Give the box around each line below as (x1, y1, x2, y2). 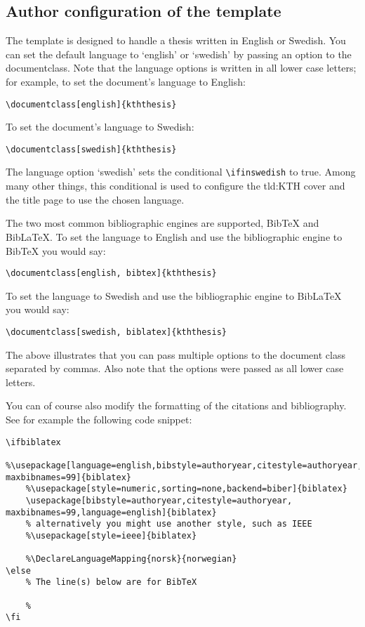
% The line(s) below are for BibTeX (25, 577, 197, 588)
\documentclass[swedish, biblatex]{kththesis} (6, 326, 227, 337)
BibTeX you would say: (6, 243, 106, 258)
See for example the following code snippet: (6, 411, 192, 426)
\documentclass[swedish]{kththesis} (6, 144, 177, 154)
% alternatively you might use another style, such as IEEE (25, 519, 312, 529)
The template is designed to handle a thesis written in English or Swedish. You (6, 33, 346, 48)
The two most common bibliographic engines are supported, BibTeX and (6, 216, 319, 230)
